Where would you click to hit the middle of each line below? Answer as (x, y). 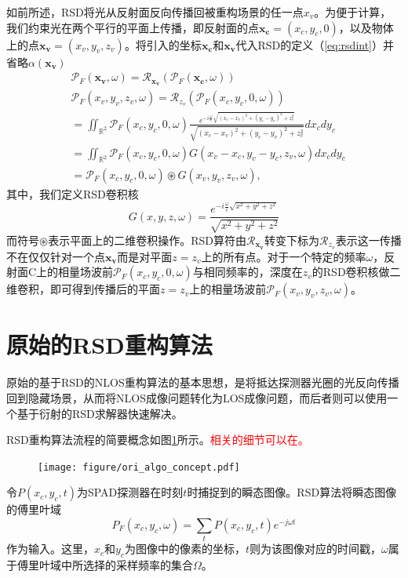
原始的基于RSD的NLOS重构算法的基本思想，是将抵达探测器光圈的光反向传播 (203, 382)
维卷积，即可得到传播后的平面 (83, 289)
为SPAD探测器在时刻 (130, 492)
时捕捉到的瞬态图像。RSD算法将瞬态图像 (292, 492)
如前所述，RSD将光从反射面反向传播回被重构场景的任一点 (155, 12)
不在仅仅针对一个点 (56, 256)
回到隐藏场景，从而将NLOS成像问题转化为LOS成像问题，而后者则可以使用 (197, 397)
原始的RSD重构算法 (109, 345)
